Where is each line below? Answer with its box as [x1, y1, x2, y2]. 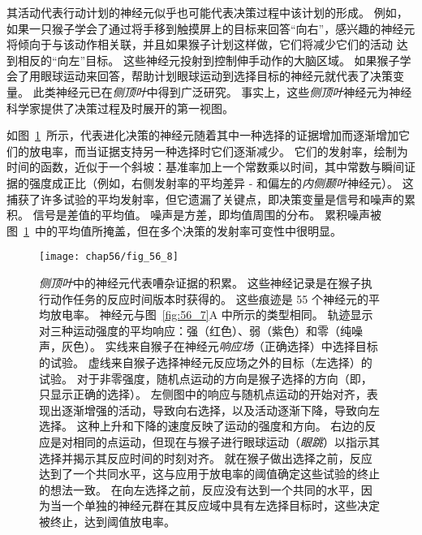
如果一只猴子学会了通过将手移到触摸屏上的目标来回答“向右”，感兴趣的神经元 [6, 19, 416, 37]
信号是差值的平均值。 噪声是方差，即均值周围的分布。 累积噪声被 [32, 206, 381, 223]
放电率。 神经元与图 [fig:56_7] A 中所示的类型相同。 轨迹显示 [50, 306, 373, 323]
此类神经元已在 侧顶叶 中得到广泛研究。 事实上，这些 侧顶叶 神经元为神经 [32, 83, 412, 100]
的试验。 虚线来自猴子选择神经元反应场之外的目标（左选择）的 [39, 353, 372, 370]
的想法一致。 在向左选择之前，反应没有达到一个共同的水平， [39, 481, 361, 498]
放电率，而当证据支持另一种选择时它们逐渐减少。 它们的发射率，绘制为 [28, 142, 408, 159]
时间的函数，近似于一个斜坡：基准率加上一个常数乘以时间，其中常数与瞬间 [6, 158, 404, 175]
